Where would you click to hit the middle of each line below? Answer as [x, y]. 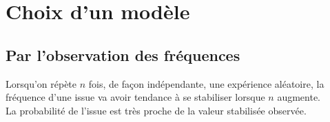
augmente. [299, 97]
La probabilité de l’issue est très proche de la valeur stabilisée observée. [156, 110]
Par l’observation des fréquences [123, 54]
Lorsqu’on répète [41, 83]
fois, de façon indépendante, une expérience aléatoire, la [206, 83]
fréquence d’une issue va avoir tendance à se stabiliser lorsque [135, 97]
